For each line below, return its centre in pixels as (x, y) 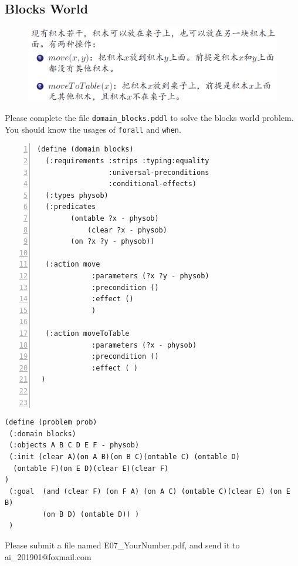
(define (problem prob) (51, 422)
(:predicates (71, 207)
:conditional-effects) (153, 184)
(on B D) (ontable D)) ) (91, 514)
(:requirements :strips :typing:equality (127, 161)
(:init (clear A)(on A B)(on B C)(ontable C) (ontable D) (124, 456)
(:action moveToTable (87, 333)
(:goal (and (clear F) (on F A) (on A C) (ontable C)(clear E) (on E (150, 491)
